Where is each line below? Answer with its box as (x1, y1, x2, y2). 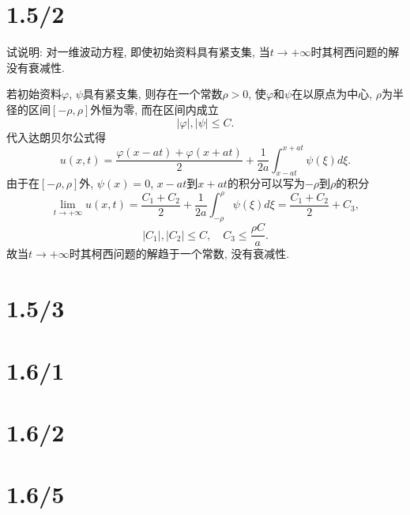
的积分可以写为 (227, 175, 305, 191)
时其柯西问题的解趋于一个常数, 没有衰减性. (69, 245, 290, 262)
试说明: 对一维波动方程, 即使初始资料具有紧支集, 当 (6, 44, 270, 60)
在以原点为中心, (292, 85, 373, 102)
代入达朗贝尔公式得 (6, 128, 106, 145)
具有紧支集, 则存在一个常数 (82, 85, 223, 102)
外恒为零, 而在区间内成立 (90, 100, 219, 117)
